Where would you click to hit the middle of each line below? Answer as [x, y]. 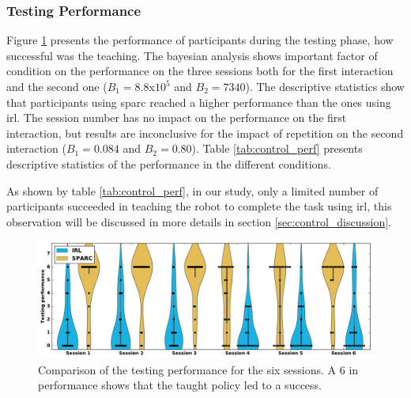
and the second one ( [57, 86]
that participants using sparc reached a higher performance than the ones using [199, 102]
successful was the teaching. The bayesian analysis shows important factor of [192, 55]
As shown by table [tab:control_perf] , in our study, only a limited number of [192, 190]
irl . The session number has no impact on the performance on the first [177, 118]
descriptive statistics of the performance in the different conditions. [169, 163]
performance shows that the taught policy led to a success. [180, 385]
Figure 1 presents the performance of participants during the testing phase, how [200, 40]
